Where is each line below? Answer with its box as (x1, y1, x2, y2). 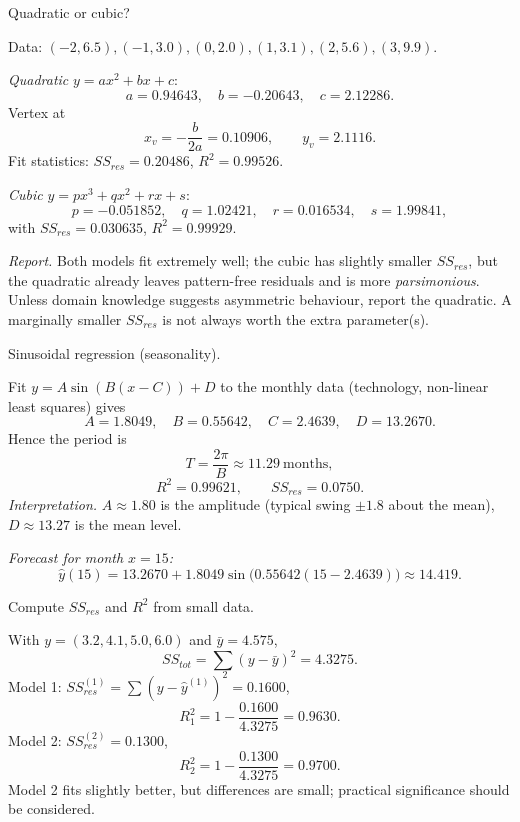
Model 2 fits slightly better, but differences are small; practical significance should (8, 778, 510, 799)
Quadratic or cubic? (8, 2, 130, 22)
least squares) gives (8, 395, 126, 416)
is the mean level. (74, 513, 182, 534)
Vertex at (8, 101, 66, 122)
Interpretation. (8, 493, 98, 514)
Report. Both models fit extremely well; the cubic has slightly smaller (8, 250, 433, 271)
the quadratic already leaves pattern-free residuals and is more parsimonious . (8, 269, 480, 290)
